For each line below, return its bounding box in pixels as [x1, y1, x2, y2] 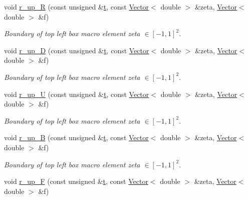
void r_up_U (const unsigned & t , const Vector [4, 88, 149, 99]
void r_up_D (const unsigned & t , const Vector [4, 45, 149, 55]
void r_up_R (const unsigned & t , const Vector [4, 2, 149, 12]
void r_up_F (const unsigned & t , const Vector [4, 176, 148, 186]
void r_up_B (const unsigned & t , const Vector [4, 132, 149, 143]
